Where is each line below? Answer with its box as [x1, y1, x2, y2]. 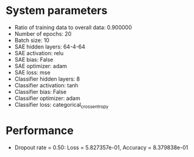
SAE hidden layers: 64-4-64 [14, 43, 86, 50]
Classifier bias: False [14, 88, 67, 95]
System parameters [5, 4, 108, 18]
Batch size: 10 [14, 36, 50, 44]
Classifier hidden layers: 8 [14, 75, 80, 82]
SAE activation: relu [14, 49, 64, 56]
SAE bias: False [14, 56, 54, 63]
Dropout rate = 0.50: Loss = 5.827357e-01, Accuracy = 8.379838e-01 [14, 144, 189, 151]
